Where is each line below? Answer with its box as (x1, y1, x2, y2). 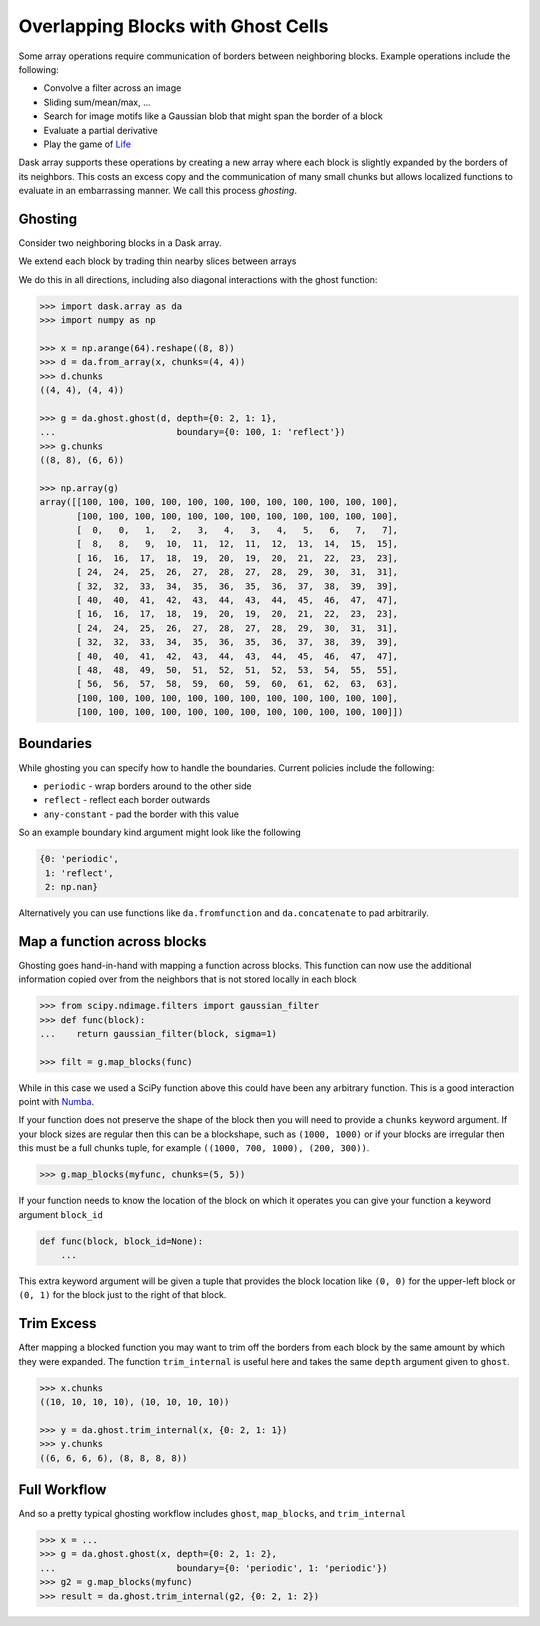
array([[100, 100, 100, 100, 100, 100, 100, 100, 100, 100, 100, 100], (39, 496, 399, 508)
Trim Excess (18, 1315, 97, 1332)
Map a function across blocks (18, 933, 207, 950)
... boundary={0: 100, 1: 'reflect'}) (39, 426, 346, 438)
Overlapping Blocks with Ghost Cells (18, 15, 329, 37)
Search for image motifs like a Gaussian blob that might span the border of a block (43, 110, 384, 122)
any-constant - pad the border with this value (43, 808, 240, 820)
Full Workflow (18, 1481, 107, 1499)
